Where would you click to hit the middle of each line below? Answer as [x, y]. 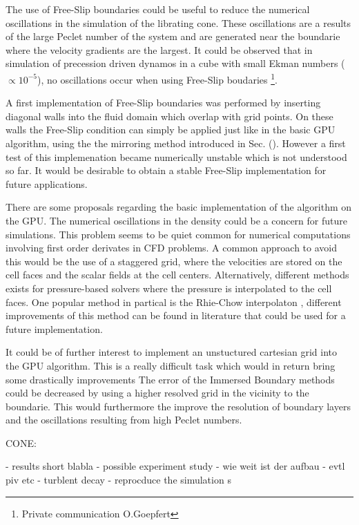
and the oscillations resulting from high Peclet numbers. [124, 420]
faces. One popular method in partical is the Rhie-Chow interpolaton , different [174, 302]
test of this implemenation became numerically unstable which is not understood [176, 156]
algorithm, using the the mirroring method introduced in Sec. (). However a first [176, 143]
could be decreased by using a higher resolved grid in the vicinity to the [157, 393]
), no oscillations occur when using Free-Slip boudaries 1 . [157, 78]
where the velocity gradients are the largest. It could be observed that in [159, 49]
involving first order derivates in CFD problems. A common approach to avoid [171, 248]
